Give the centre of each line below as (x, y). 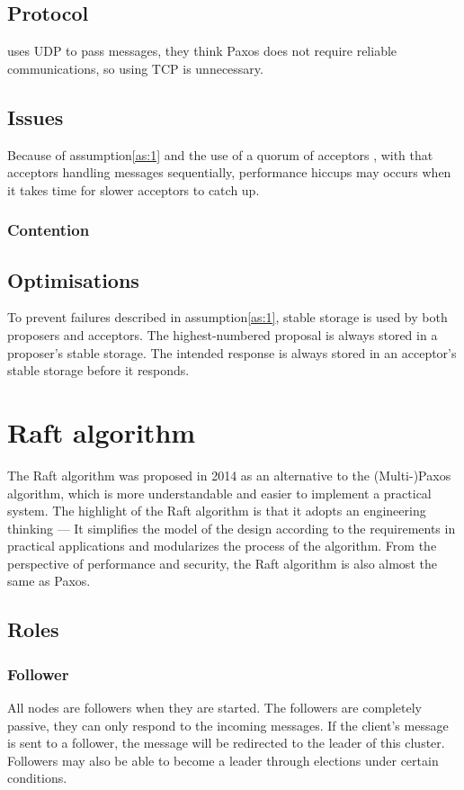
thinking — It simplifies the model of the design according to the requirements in (232, 528)
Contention (49, 230)
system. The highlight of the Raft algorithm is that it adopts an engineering (217, 511)
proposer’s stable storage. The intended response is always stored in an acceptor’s (232, 352)
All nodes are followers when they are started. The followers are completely (214, 708)
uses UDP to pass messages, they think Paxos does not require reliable (202, 51)
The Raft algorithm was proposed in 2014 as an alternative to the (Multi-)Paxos (229, 475)
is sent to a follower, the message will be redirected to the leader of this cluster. (226, 743)
